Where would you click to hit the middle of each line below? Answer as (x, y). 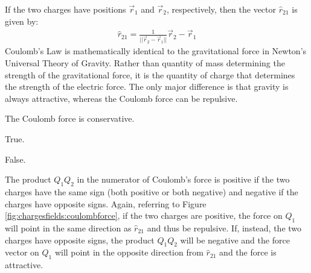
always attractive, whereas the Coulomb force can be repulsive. (121, 98)
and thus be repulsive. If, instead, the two (224, 227)
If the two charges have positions (66, 9)
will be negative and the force (235, 240)
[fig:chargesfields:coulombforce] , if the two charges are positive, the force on (144, 215)
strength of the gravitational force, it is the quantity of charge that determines (150, 74)
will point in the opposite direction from (129, 252)
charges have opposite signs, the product (80, 240)
